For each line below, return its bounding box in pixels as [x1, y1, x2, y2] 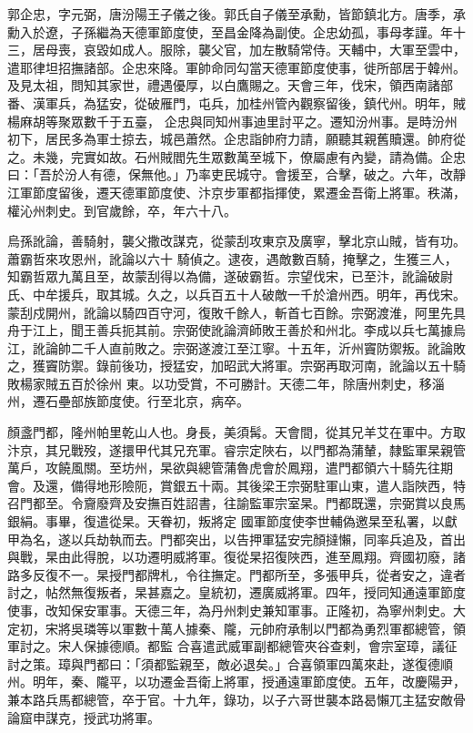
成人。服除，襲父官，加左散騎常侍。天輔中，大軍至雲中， [121, 40, 466, 59]
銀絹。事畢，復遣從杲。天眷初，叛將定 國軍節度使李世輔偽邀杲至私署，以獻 [7, 512, 458, 531]
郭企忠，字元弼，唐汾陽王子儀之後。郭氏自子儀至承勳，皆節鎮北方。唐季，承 [7, 5, 466, 23]
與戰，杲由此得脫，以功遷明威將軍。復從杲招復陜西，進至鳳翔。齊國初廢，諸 [7, 547, 466, 566]
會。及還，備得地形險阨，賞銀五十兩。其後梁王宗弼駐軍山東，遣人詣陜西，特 [7, 475, 466, 494]
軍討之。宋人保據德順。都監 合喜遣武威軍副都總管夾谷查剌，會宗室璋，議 [7, 636, 445, 656]
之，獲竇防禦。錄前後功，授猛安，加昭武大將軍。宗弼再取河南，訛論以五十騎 [7, 356, 466, 375]
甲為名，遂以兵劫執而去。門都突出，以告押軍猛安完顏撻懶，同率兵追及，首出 [7, 529, 466, 548]
